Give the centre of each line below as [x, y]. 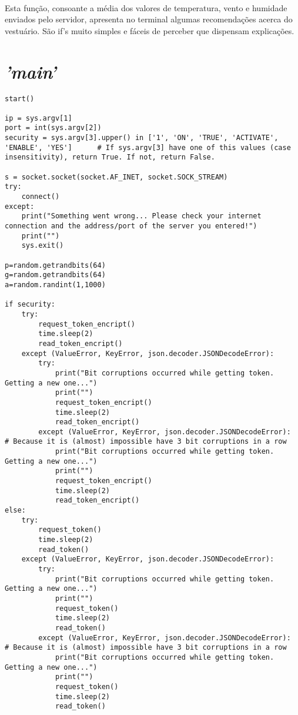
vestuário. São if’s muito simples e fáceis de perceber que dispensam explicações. [150, 30]
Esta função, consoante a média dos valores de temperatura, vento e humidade [146, 7]
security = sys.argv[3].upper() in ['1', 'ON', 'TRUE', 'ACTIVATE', [142, 138]
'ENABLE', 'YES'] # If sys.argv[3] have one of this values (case [148, 147]
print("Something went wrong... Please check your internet [141, 216]
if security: [30, 305]
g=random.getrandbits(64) [55, 275]
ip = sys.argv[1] [38, 118]
